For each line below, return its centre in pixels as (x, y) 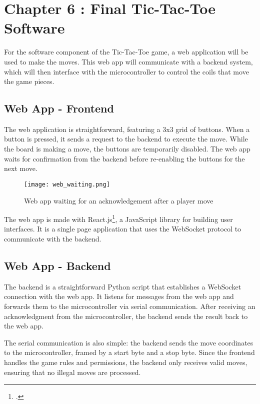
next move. (21, 168)
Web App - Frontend (59, 108)
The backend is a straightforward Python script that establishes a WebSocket (123, 286)
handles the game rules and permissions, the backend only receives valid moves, (126, 362)
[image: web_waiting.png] (67, 184)
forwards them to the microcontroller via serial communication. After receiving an (130, 306)
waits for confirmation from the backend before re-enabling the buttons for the (124, 158)
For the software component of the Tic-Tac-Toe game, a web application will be (126, 52)
